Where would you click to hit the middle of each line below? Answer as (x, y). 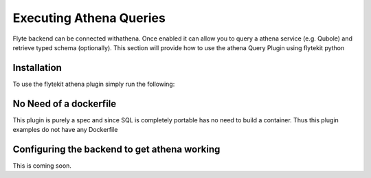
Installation (37, 68)
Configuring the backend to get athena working (116, 149)
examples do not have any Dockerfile (65, 130)
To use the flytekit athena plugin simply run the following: (94, 84)
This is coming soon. (42, 166)
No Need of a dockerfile (65, 103)
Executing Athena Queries (89, 18)
